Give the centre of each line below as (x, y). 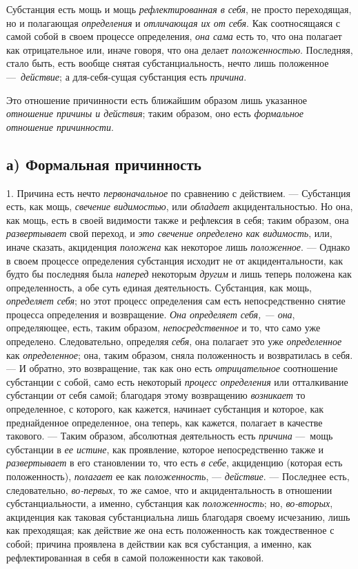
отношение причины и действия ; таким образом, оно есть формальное (155, 113)
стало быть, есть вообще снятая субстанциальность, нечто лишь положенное (168, 63)
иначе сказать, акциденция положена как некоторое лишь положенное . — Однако (178, 246)
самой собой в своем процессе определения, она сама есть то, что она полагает (174, 36)
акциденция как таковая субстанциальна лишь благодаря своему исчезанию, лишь (178, 516)
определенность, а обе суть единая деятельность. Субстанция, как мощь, (159, 287)
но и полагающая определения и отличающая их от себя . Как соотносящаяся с (173, 22)
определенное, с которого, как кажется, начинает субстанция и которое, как (165, 409)
